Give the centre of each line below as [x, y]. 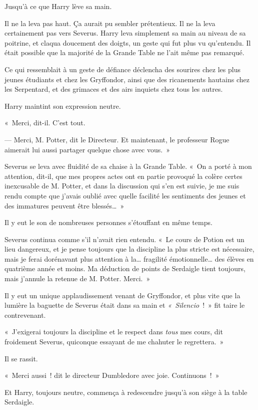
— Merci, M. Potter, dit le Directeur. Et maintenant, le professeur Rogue [117, 139]
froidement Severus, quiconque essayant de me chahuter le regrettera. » [114, 342]
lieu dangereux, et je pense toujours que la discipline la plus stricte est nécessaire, [129, 249]
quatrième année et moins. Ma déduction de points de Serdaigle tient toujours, [125, 268]
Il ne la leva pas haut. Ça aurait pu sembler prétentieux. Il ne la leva [110, 23]
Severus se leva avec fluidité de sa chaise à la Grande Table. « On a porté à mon [128, 166]
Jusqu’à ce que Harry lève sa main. [58, 6]
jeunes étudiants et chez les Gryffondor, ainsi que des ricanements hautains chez [127, 79]
